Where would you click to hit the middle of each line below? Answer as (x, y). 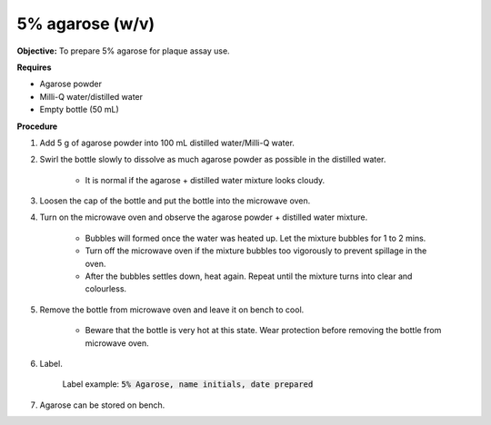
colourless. (106, 289)
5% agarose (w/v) (86, 24)
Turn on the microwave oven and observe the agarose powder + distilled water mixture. (204, 217)
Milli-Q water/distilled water (91, 96)
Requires (34, 67)
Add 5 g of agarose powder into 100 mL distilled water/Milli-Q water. (167, 143)
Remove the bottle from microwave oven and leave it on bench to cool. (172, 310)
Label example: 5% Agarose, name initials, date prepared (188, 384)
